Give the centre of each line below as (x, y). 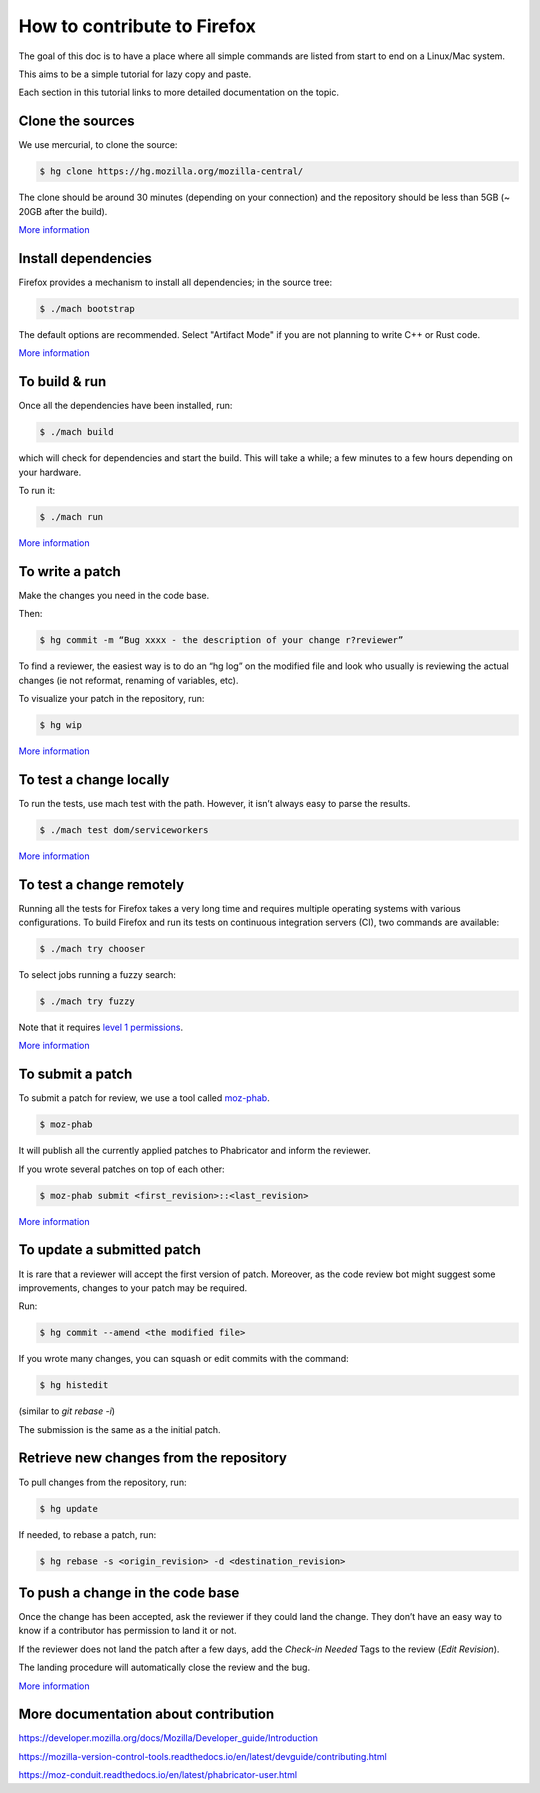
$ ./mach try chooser (92, 949)
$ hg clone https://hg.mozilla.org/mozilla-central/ (171, 171)
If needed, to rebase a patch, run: (87, 1534)
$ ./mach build (76, 432)
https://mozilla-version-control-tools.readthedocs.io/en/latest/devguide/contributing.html (202, 1756)
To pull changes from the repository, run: (102, 1482)
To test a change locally (94, 779)
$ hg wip (61, 724)
